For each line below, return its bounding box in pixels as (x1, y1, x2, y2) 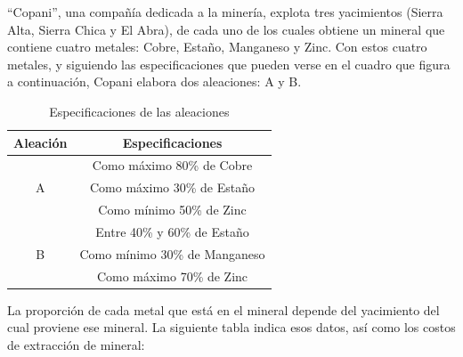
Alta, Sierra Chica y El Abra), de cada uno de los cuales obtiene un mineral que (7, 20, 445, 38)
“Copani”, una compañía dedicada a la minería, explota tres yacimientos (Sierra (7, 3, 443, 20)
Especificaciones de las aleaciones (49, 101, 230, 120)
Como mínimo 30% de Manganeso (79, 244, 265, 263)
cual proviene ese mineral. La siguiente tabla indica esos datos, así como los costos (7, 318, 456, 337)
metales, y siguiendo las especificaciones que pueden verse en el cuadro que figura (7, 54, 451, 73)
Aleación (13, 133, 68, 151)
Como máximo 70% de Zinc (96, 266, 248, 285)
